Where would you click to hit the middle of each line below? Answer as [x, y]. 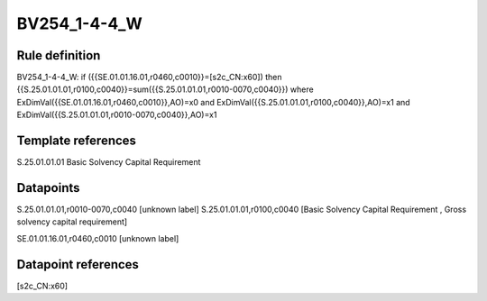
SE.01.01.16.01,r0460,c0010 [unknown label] [98, 238]
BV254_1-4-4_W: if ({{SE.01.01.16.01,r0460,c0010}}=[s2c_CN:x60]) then [149, 78]
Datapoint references [78, 265]
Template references [77, 141]
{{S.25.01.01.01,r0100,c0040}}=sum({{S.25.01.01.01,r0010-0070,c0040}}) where [165, 89]
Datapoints [48, 188]
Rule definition [59, 55]
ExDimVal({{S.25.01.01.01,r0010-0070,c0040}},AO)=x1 [117, 115]
